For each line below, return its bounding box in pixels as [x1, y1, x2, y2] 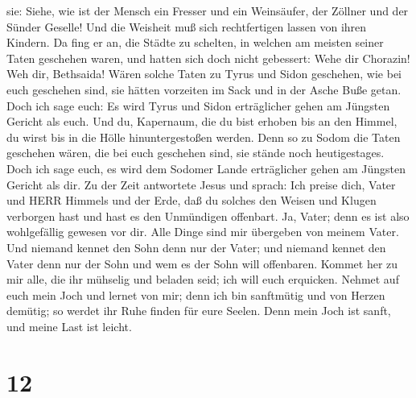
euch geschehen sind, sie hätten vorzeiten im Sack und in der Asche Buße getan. [6, 81, 402, 97]
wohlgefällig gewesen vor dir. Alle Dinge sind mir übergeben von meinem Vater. [6, 223, 399, 240]
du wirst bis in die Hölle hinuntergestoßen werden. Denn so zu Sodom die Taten [6, 128, 401, 145]
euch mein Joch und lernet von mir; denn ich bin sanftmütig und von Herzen [6, 286, 385, 303]
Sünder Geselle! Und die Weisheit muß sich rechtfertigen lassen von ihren [6, 18, 367, 35]
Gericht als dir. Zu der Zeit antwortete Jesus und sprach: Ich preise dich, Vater [6, 176, 396, 193]
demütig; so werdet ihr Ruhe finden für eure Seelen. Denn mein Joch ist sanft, [6, 302, 391, 319]
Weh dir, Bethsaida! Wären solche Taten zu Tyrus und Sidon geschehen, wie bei [6, 65, 402, 82]
